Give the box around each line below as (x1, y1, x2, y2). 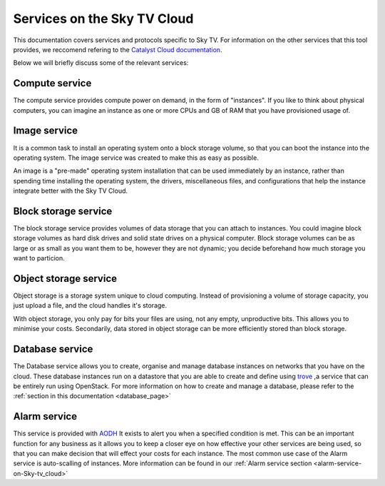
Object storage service (13, 272, 118, 285)
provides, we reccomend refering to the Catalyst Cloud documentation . (13, 45, 222, 54)
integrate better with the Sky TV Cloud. (13, 186, 128, 196)
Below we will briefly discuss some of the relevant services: (13, 59, 189, 67)
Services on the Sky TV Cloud (13, 11, 194, 26)
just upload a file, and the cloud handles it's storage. (13, 301, 168, 310)
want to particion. (13, 254, 66, 263)
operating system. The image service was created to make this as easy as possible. (13, 153, 260, 162)
